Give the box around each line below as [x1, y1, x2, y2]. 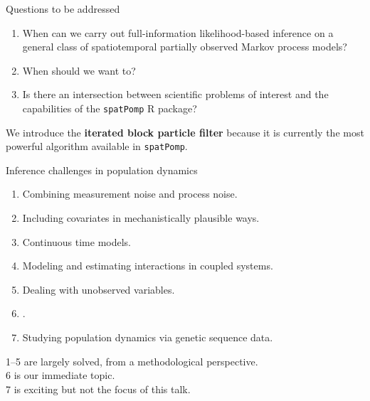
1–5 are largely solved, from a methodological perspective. [6, 353, 258, 368]
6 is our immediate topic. [6, 368, 115, 383]
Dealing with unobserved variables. [22, 282, 175, 296]
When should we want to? [22, 63, 136, 77]
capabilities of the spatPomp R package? [22, 100, 197, 115]
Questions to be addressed [6, 1, 120, 16]
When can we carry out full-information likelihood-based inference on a [22, 25, 334, 40]
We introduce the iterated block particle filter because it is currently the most [6, 124, 364, 139]
